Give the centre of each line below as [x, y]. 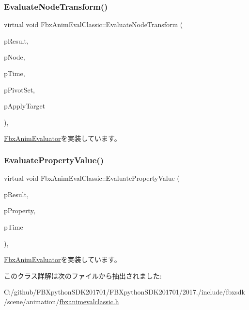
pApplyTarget [25, 106]
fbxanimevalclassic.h [89, 301]
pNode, [15, 57]
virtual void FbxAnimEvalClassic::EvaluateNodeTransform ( [93, 24]
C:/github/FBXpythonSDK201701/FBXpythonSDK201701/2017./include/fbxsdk [124, 292]
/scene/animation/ [32, 301]
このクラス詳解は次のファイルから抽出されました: [83, 275]
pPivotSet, [19, 89]
